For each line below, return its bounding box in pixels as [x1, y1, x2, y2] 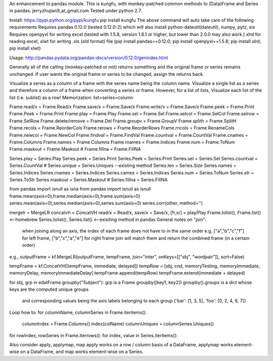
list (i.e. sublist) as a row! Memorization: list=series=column [9, 94, 133, 101]
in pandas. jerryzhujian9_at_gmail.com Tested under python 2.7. [9, 8, 142, 14]
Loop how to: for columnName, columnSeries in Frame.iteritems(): [9, 309, 147, 315]
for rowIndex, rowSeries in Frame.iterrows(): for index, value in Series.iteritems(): [9, 332, 178, 338]
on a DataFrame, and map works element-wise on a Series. [20, 349, 144, 355]
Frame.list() [237, 209, 261, 215]
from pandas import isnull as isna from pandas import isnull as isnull [9, 186, 151, 192]
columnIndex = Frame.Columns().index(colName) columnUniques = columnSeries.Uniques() [22, 321, 214, 327]
